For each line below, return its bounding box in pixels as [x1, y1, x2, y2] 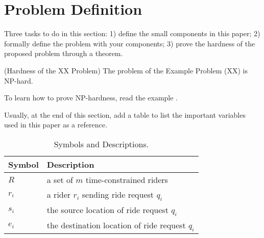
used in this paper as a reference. [4, 119, 107, 130]
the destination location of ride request [46, 219, 186, 231]
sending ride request [82, 188, 154, 200]
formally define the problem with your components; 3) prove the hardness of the [4, 38, 255, 48]
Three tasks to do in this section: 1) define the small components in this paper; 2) [4, 28, 260, 39]
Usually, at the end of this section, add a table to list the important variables [4, 109, 246, 120]
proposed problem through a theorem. [4, 48, 123, 59]
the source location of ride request [46, 204, 169, 216]
